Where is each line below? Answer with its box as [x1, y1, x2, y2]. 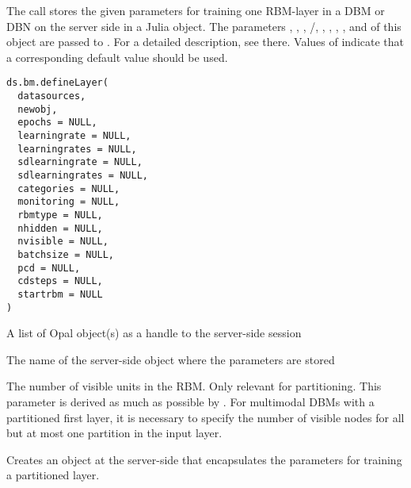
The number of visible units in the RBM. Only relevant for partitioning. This [6, 378, 382, 394]
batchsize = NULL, [17, 248, 115, 260]
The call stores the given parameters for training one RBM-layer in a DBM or [6, 2, 385, 18]
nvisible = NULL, [17, 236, 108, 248]
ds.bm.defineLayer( [6, 77, 108, 89]
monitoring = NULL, [17, 196, 120, 208]
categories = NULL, [17, 183, 120, 194]
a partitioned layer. [6, 467, 100, 483]
